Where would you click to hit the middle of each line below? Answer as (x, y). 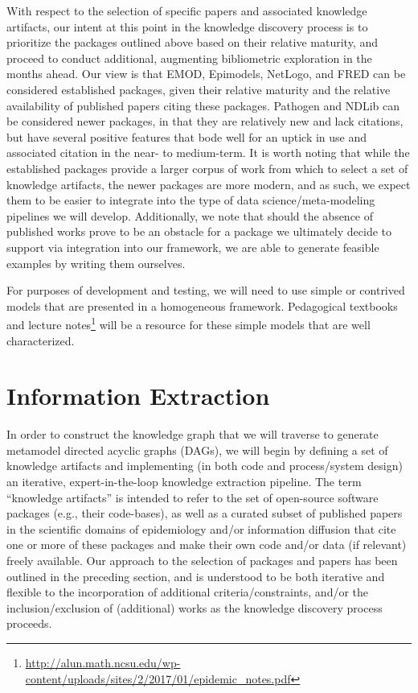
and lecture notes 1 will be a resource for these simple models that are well (189, 323)
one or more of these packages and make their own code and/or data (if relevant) (207, 544)
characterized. (41, 340)
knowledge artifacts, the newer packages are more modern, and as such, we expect (209, 184)
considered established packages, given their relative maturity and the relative (199, 89)
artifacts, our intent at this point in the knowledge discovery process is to (187, 26)
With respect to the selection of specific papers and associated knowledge (187, 10)
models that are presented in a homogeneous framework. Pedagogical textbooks (202, 305)
